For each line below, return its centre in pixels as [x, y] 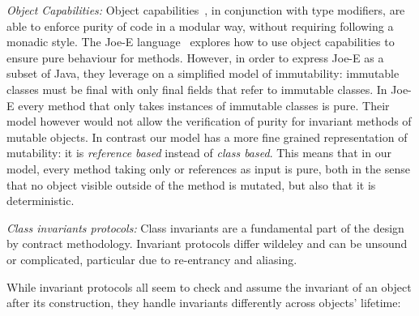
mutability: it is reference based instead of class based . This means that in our [199, 153]
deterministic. [41, 201]
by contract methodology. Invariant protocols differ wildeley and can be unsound [207, 243]
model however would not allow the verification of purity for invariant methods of [209, 121]
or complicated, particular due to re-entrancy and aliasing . [152, 259]
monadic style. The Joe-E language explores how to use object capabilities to [201, 42]
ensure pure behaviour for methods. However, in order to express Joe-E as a [195, 57]
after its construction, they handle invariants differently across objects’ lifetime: [204, 303]
